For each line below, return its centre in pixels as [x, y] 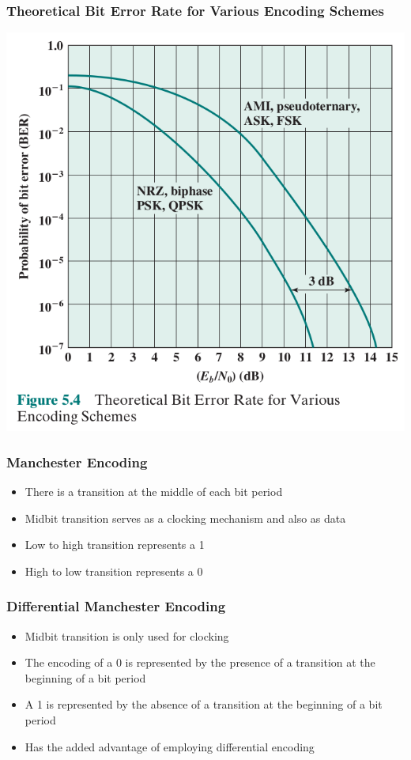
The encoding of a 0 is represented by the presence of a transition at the [200, 662]
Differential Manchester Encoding [116, 606]
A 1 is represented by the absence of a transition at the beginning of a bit [204, 704]
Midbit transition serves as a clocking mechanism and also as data [185, 518]
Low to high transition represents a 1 [115, 544]
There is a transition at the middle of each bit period [154, 492]
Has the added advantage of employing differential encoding [170, 746]
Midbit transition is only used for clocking [127, 635]
